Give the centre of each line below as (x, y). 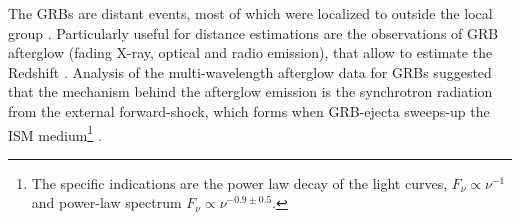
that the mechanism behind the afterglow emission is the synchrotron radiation (250, 91)
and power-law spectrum (106, 202)
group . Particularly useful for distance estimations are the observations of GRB (253, 32)
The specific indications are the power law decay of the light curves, (239, 182)
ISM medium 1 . (55, 133)
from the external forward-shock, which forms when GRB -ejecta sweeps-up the (249, 110)
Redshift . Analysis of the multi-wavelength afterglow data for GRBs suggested (250, 71)
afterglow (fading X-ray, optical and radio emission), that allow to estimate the (250, 52)
